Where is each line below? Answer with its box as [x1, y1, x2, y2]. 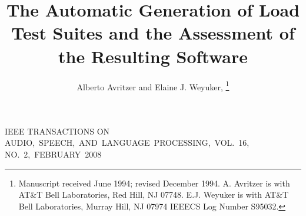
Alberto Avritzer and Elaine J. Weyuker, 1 [76, 78, 229, 93]
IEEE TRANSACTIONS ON [5, 125, 110, 137]
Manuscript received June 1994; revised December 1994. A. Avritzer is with [18, 176, 290, 189]
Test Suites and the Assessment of [11, 21, 295, 45]
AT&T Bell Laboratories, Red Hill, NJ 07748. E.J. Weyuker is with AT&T [18, 188, 289, 201]
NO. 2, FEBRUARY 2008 [5, 148, 102, 160]
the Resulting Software [58, 44, 248, 68]
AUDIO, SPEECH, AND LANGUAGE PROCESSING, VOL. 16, [5, 136, 250, 149]
